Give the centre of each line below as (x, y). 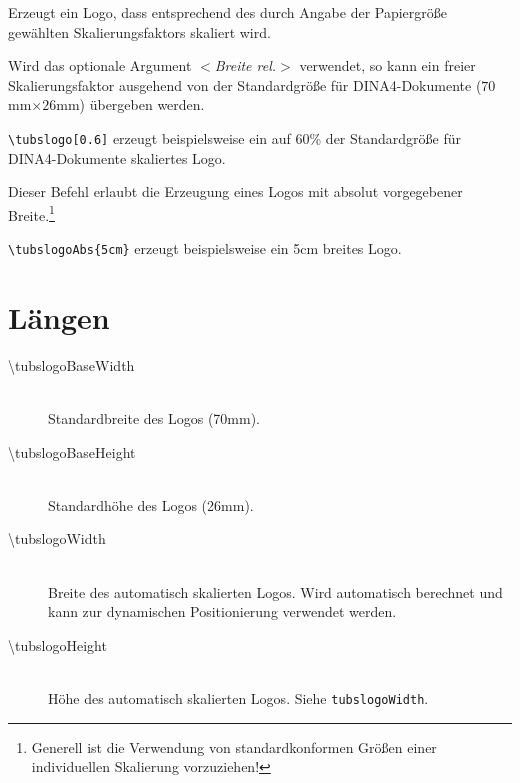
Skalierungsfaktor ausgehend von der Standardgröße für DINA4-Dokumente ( (245, 84)
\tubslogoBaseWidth (71, 364)
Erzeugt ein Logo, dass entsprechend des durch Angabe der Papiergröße (228, 12)
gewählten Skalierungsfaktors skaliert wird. (139, 31)
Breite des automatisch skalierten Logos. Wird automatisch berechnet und (275, 591)
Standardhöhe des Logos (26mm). (151, 504)
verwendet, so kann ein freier (387, 65)
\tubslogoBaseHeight (72, 451)
